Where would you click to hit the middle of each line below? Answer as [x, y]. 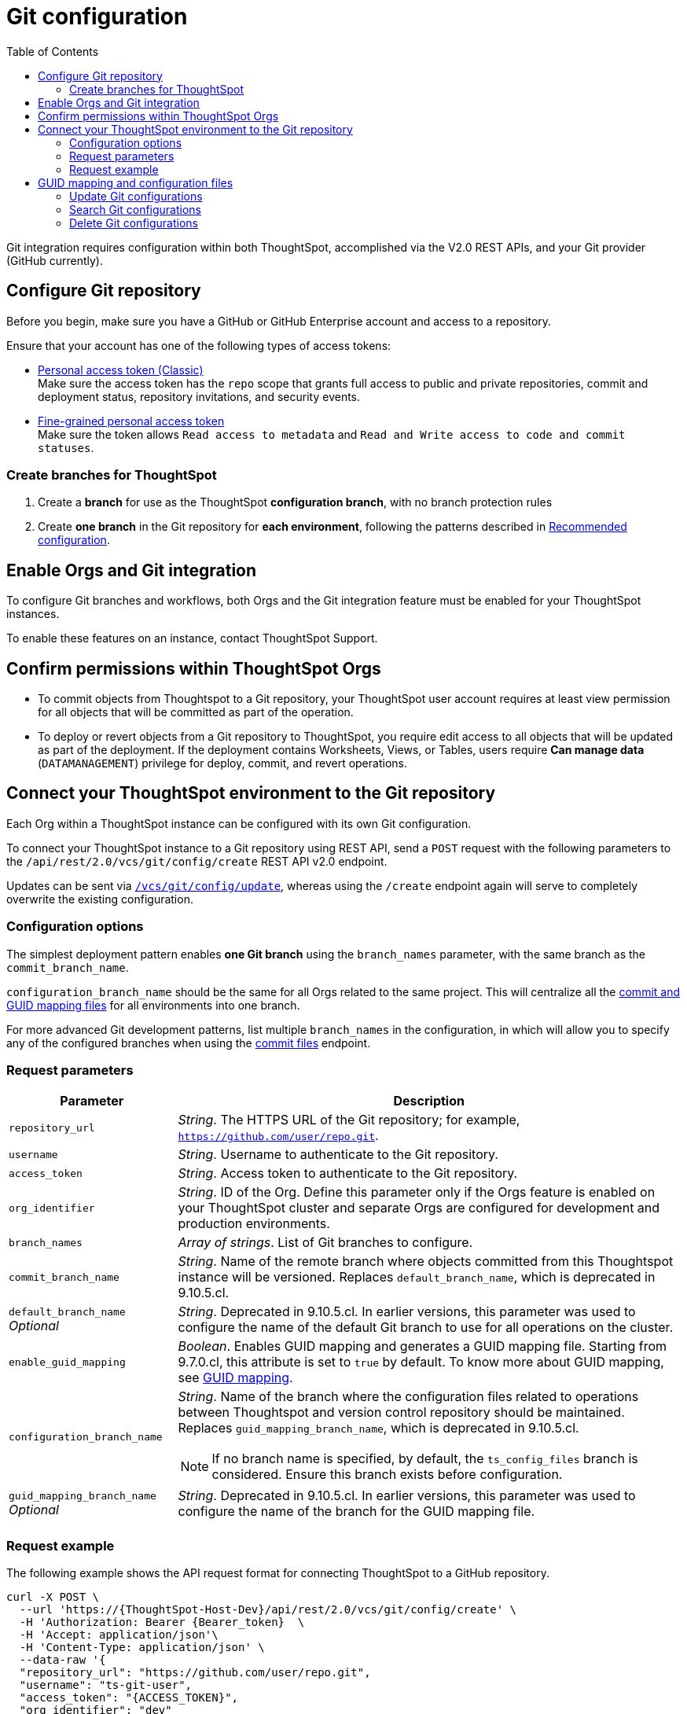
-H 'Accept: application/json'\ [119, 1635]
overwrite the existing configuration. [100, 899]
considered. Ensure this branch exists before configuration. [387, 1475]
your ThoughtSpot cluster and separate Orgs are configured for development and [419, 1208]
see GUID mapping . [235, 1378]
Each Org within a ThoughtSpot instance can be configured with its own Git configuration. [239, 823]
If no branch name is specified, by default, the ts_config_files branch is [425, 1459]
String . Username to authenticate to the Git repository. [338, 1155]
